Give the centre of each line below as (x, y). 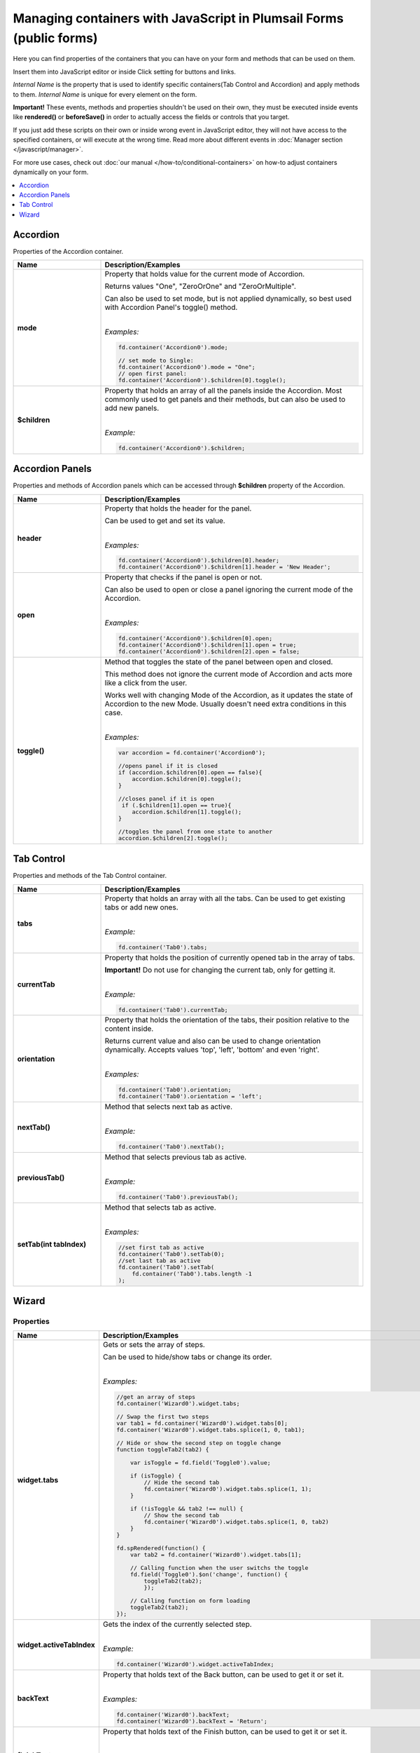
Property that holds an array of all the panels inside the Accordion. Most (223, 391)
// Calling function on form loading (190, 1601)
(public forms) (55, 38)
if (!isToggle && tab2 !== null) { (187, 1509)
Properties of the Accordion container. (68, 251)
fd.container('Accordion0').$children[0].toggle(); (202, 380)
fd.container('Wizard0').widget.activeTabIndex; (195, 1664)
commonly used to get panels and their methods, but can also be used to (225, 399)
